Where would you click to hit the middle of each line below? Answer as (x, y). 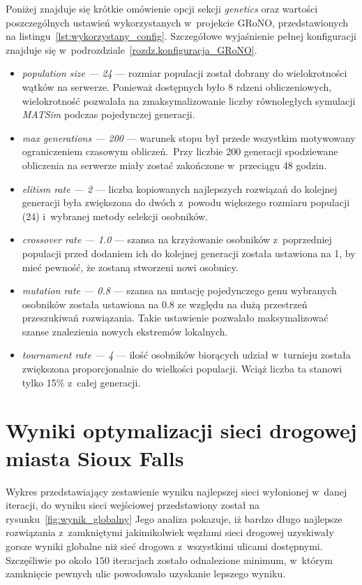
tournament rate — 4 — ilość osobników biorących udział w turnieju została (186, 355)
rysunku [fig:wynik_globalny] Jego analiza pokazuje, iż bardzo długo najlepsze (174, 518)
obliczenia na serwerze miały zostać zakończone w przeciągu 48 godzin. (174, 165)
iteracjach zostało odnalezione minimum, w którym (223, 559)
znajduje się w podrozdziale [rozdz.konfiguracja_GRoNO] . (131, 49)
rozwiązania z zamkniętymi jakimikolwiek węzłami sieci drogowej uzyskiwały (170, 532)
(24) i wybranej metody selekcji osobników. (115, 216)
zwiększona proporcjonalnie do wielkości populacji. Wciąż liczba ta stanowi (182, 369)
